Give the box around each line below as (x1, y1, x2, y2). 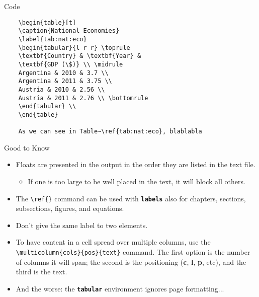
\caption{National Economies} (18, 27, 120, 35)
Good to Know (4, 142, 50, 153)
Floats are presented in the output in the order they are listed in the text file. (16, 159, 255, 170)
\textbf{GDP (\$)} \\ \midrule (18, 60, 123, 68)
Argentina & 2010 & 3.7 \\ (18, 69, 109, 77)
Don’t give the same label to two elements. (16, 219, 148, 230)
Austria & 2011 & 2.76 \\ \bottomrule (18, 94, 148, 102)
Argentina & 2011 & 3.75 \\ (18, 78, 112, 85)
